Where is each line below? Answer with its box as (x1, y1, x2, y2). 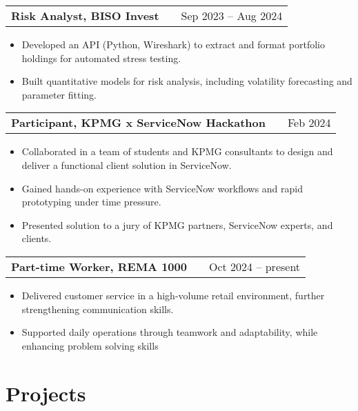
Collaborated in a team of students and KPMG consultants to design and (21, 144, 333, 159)
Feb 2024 (287, 114, 331, 131)
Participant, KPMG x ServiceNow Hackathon (11, 114, 266, 131)
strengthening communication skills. (21, 301, 174, 316)
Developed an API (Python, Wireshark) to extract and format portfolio (21, 37, 325, 51)
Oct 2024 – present (208, 258, 301, 274)
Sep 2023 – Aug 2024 (181, 8, 283, 23)
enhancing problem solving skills (21, 338, 159, 352)
